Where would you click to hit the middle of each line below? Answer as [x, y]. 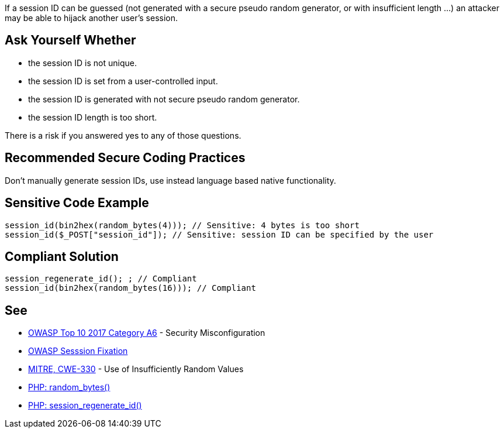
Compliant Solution [62, 256]
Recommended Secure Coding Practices [125, 158]
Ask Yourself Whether [70, 40]
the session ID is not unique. [82, 63]
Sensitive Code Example [77, 203]
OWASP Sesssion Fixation [78, 351]
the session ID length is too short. [93, 117]
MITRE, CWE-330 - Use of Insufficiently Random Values [136, 369]
